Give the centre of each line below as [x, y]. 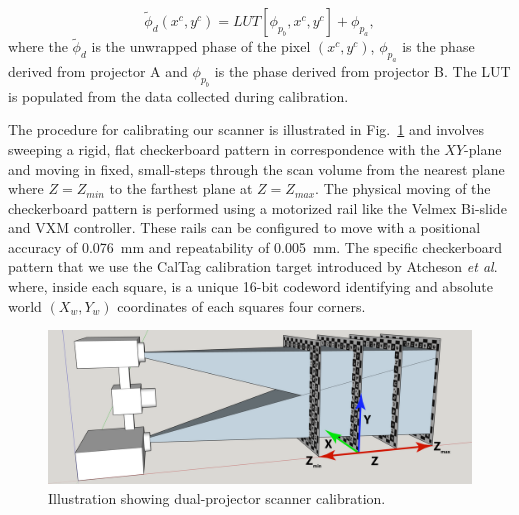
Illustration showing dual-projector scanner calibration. [217, 497]
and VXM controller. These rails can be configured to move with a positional [244, 227]
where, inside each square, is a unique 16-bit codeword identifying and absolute [250, 286]
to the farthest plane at [181, 188]
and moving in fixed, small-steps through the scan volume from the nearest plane [256, 168]
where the [38, 46]
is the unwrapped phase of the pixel [201, 46]
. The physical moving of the [403, 188]
